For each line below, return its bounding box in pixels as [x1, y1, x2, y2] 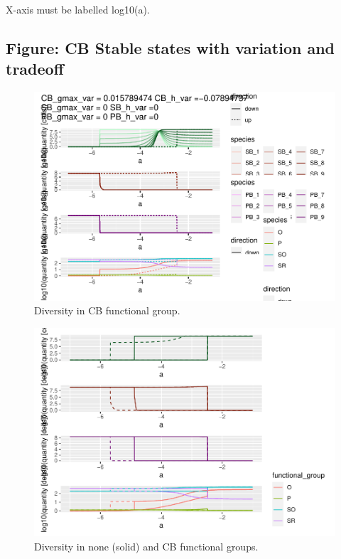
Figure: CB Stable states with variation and [6, 36, 335, 58]
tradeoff [6, 58, 64, 80]
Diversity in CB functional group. [34, 303, 180, 318]
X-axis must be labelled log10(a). [6, 2, 150, 16]
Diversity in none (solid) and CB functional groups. [34, 539, 259, 554]
